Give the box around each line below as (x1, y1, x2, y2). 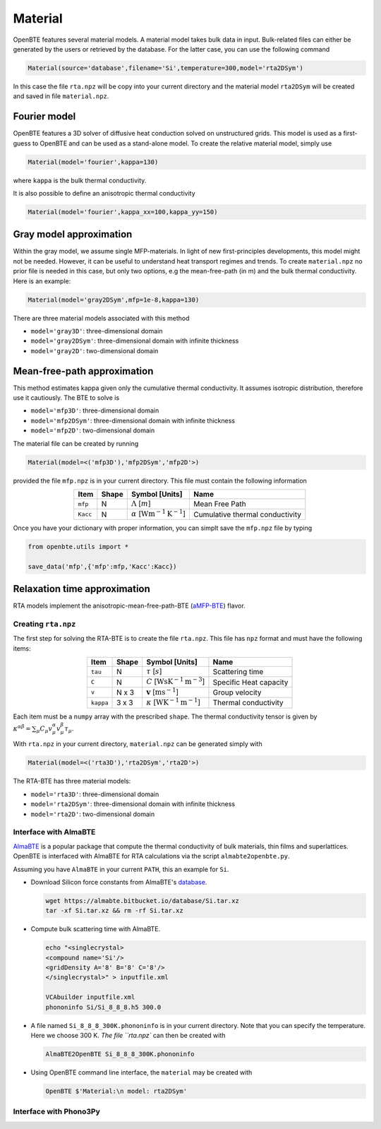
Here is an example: (13, 276, 71, 285)
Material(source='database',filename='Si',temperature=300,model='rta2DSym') (28, 64, 303, 72)
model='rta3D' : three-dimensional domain (30, 790, 159, 798)
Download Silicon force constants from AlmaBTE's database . (30, 877, 207, 886)
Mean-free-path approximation (13, 365, 154, 377)
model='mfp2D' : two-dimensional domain (30, 426, 155, 435)
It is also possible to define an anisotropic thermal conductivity (13, 189, 195, 197)
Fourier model (13, 110, 76, 123)
